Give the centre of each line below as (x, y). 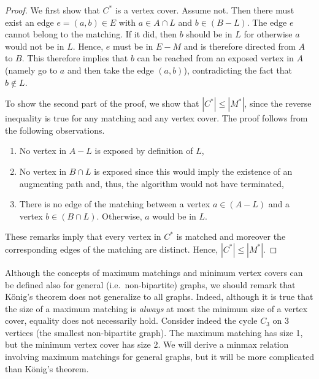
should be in (209, 34)
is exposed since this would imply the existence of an (193, 171)
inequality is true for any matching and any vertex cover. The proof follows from (156, 118)
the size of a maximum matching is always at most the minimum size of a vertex (156, 308)
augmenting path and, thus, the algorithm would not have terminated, (152, 183)
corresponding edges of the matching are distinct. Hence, (112, 249)
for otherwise (268, 34)
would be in (174, 216)
